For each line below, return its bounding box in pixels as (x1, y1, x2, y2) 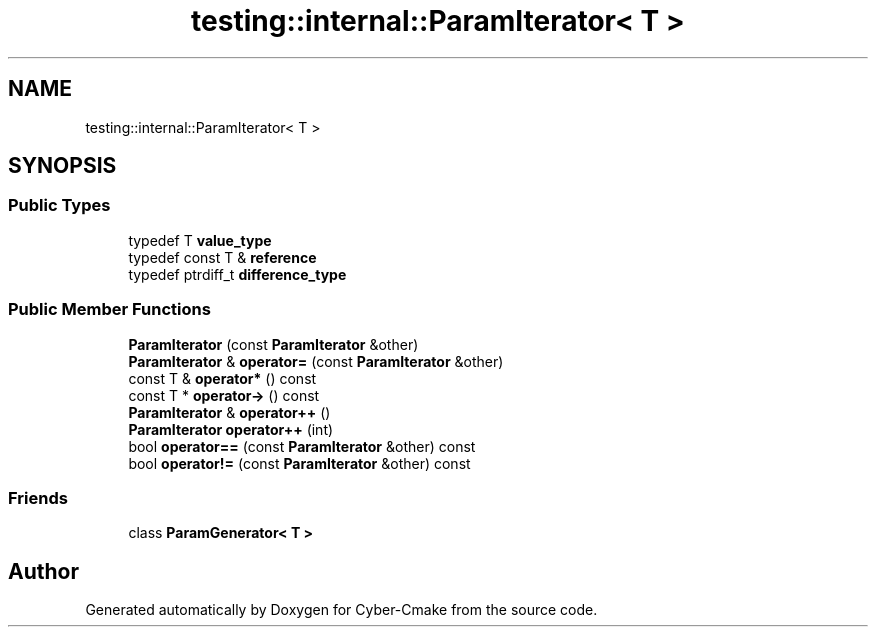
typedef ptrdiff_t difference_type (128, 265, 347, 283)
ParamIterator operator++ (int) (128, 420, 334, 438)
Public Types (8, 195, 111, 216)
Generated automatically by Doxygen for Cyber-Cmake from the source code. (85, 601, 598, 619)
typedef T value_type (128, 231, 272, 249)
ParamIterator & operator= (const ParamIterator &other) (128, 352, 504, 370)
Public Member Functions (8, 299, 211, 320)
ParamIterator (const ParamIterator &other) (128, 335, 419, 353)
